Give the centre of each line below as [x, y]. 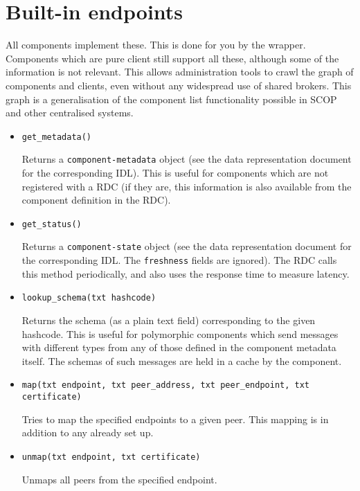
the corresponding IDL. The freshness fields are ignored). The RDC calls [179, 260]
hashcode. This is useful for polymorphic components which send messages [180, 333]
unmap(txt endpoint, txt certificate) [111, 457]
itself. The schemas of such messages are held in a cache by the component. [182, 360]
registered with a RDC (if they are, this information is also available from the [187, 186]
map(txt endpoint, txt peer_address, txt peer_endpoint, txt [166, 385]
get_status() [52, 224]
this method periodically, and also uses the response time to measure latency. [186, 273]
